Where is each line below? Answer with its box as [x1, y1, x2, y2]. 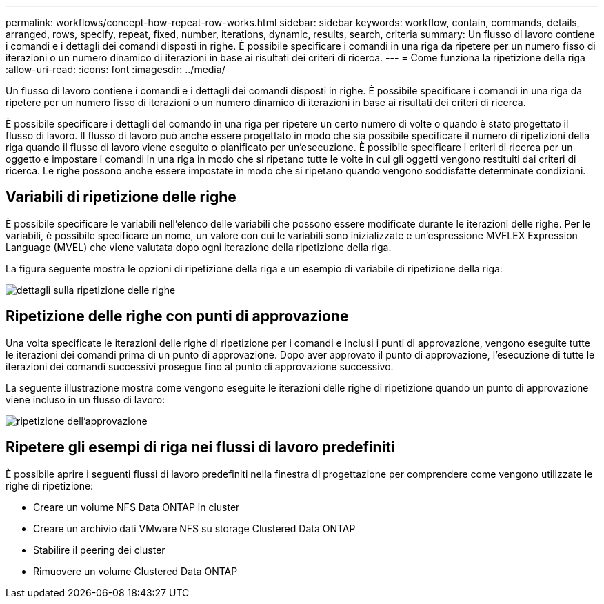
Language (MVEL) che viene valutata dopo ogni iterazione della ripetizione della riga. [6, 241, 392, 253]
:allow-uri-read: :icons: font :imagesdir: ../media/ [6, 63, 225, 75]
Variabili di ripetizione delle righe [6, 188, 236, 206]
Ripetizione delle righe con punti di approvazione [6, 308, 349, 325]
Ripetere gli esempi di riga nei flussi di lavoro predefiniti [6, 439, 395, 456]
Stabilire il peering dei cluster [33, 543, 165, 556]
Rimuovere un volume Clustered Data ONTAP [33, 565, 238, 577]
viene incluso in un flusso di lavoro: [6, 393, 165, 405]
